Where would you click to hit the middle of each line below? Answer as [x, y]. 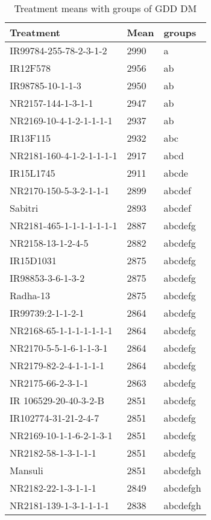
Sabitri [24, 208]
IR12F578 [30, 68]
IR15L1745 [33, 173]
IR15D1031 [33, 260]
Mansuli [27, 470]
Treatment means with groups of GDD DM [105, 8]
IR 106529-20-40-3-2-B [57, 400]
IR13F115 [30, 138]
